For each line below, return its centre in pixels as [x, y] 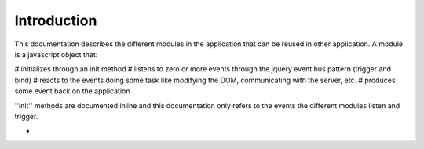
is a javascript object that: [56, 54]
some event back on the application [72, 91]
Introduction [56, 20]
